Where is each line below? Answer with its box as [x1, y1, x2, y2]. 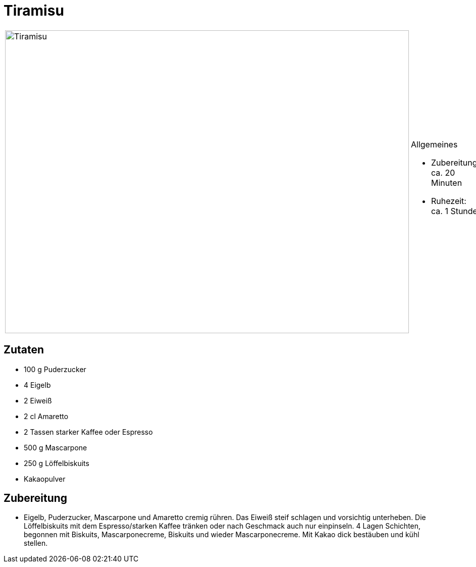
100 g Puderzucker [24, 365, 86, 374]
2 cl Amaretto [24, 411, 69, 421]
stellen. [24, 539, 48, 548]
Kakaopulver [24, 474, 66, 483]
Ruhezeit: [431, 195, 466, 206]
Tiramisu [4, 2, 64, 19]
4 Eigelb [24, 380, 51, 389]
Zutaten [4, 343, 44, 356]
